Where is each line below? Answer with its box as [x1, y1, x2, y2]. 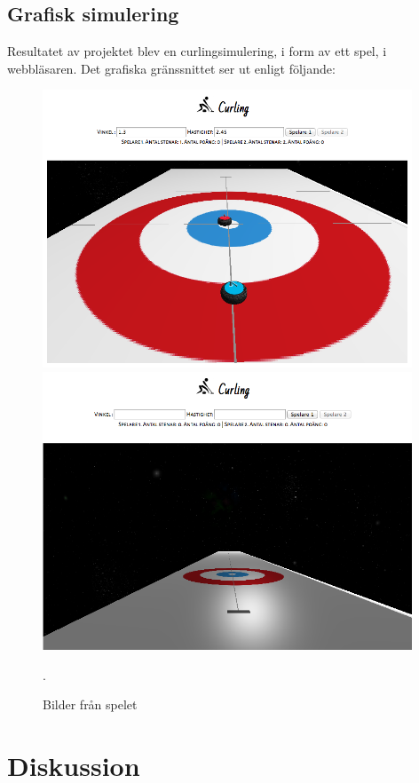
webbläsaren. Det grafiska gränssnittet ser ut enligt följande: [7, 59, 336, 77]
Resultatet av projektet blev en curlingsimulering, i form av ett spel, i [7, 42, 387, 60]
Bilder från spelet [43, 695, 138, 714]
